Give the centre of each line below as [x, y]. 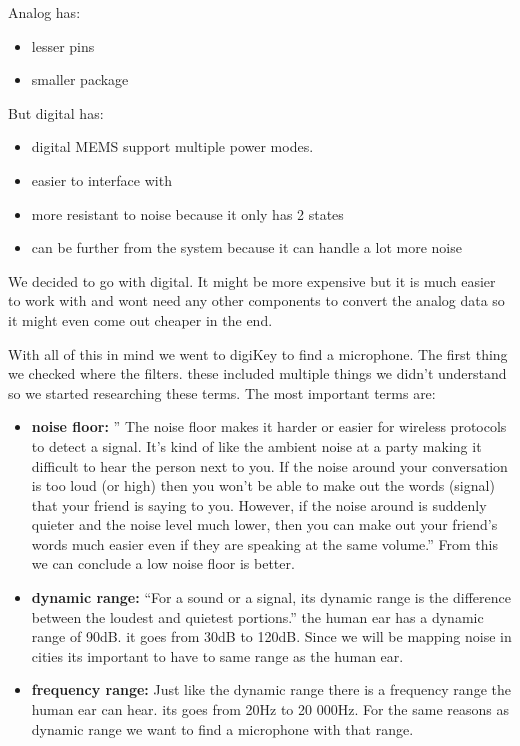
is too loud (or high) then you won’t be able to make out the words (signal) [263, 485]
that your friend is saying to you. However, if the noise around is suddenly [259, 504]
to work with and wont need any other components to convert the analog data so [256, 300]
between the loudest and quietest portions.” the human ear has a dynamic [257, 616]
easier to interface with [101, 179]
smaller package [80, 79]
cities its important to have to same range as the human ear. [217, 655]
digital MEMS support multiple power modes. [172, 146]
